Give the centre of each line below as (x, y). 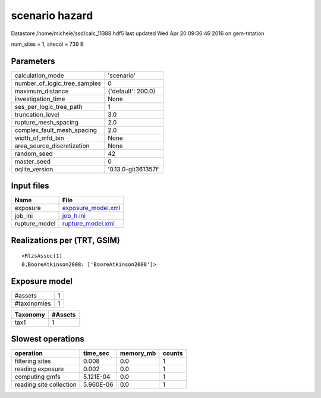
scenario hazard (52, 15)
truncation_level (37, 114)
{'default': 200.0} (132, 91)
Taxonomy (30, 314)
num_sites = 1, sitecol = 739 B (48, 44)
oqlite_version (34, 169)
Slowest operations (48, 339)
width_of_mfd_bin (40, 138)
